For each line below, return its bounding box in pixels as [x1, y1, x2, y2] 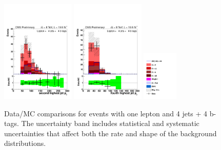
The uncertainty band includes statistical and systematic [21, 118, 199, 129]
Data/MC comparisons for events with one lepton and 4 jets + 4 [4, 108, 208, 118]
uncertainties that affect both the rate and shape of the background [4, 128, 217, 138]
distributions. [4, 138, 46, 148]
